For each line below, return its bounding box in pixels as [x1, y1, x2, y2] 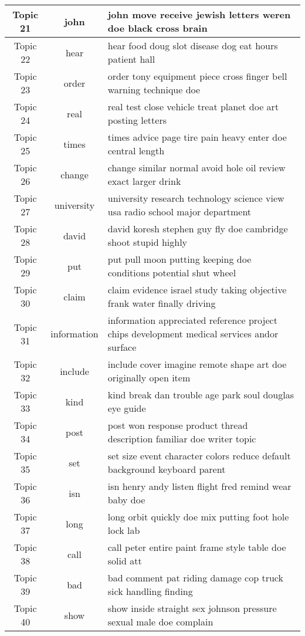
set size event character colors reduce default [107, 449, 291, 462]
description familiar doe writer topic [107, 432, 256, 445]
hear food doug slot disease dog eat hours [107, 39, 278, 52]
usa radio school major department [107, 205, 252, 218]
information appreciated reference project [107, 313, 277, 327]
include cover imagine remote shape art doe [107, 357, 287, 371]
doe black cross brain [107, 21, 208, 35]
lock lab [107, 523, 140, 537]
